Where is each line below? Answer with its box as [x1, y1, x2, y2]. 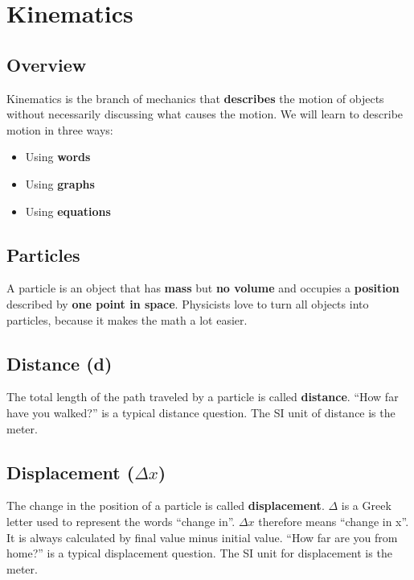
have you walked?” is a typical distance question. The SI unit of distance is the [6, 404, 396, 420]
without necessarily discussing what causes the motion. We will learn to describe [6, 106, 404, 122]
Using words [25, 148, 91, 165]
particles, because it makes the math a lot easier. [6, 311, 248, 328]
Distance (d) [6, 350, 113, 375]
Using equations [25, 202, 111, 219]
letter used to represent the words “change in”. [6, 512, 236, 529]
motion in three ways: [6, 121, 113, 138]
